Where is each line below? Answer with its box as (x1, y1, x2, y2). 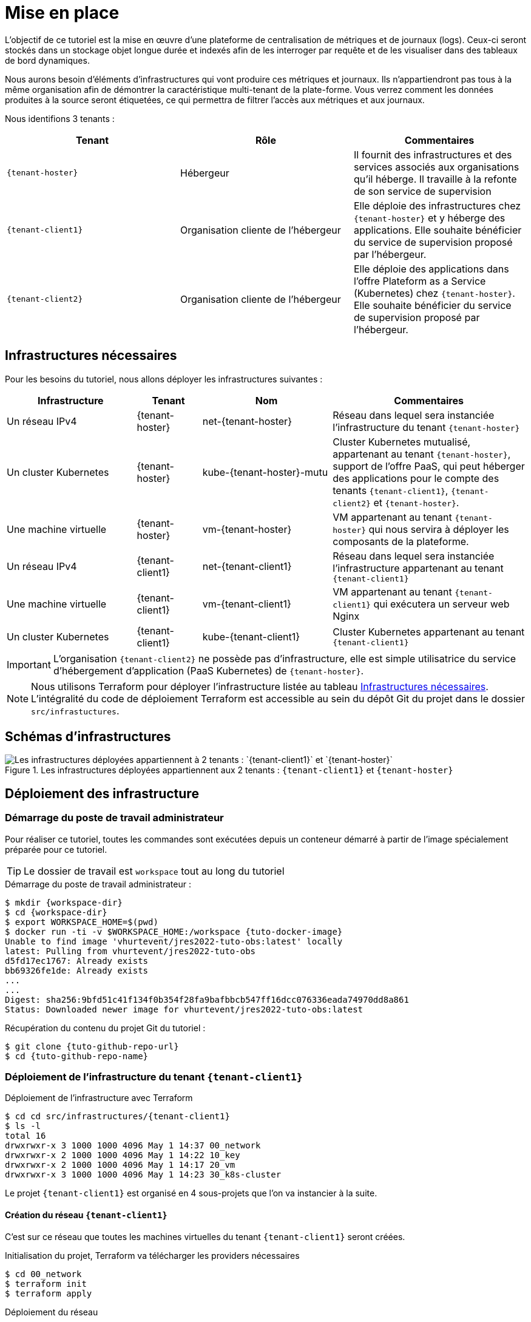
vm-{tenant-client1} (202, 597, 291, 610)
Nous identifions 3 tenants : (5, 113, 115, 124)
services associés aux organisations (353, 160, 519, 173)
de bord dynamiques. (5, 55, 90, 66)
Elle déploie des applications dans (353, 262, 509, 275)
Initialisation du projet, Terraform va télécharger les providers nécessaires (5, 1250, 300, 1261)
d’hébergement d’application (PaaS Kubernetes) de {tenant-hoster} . (53, 664, 364, 677)
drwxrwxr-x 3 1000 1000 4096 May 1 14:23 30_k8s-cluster (5, 1170, 282, 1180)
